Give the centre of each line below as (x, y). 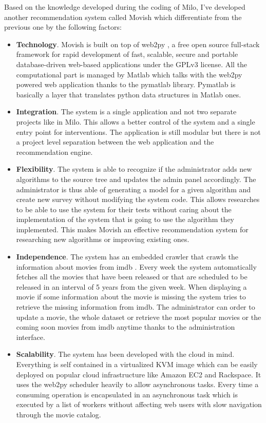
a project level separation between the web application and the (115, 142)
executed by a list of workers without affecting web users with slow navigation (139, 404)
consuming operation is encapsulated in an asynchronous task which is (127, 394)
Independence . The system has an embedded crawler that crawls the (127, 257)
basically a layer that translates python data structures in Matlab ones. (129, 94)
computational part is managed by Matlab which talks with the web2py (129, 74)
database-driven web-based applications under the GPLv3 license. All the (132, 64)
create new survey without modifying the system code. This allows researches (138, 199)
